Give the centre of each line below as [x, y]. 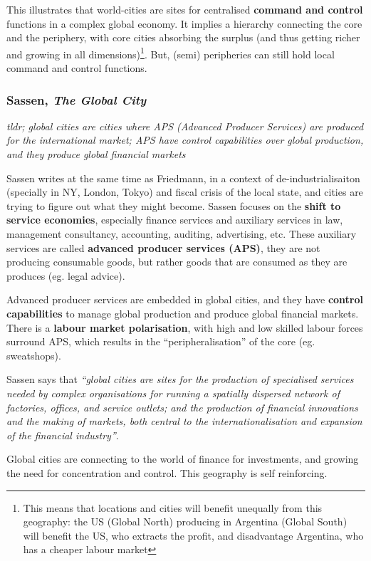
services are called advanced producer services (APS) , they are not [163, 247]
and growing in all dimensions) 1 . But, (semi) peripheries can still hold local [171, 53]
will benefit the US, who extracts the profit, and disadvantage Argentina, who [193, 535]
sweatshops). [34, 355]
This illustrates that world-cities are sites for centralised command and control [185, 9]
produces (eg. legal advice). [66, 275]
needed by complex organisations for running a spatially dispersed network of [173, 393]
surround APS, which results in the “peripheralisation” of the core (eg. [161, 341]
